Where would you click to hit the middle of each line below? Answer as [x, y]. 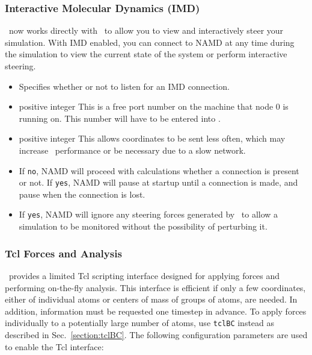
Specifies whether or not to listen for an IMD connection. [124, 86]
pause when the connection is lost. [82, 194]
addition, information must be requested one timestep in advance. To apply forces [156, 311]
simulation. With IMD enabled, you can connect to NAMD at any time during [150, 42]
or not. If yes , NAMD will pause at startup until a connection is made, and [158, 182]
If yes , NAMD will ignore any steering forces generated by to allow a [148, 214]
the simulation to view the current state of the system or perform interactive [146, 54]
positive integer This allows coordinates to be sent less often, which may [152, 138]
